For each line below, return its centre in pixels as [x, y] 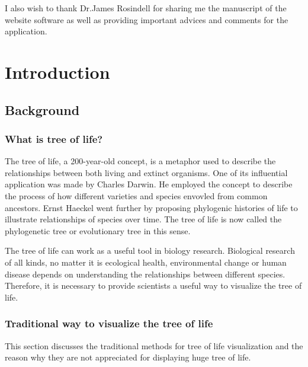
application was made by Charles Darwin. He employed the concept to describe [149, 184]
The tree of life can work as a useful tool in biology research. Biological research [150, 250]
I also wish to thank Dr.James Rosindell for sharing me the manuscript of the [146, 8]
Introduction [57, 71]
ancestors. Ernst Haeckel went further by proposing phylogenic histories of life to [151, 207]
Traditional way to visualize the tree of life [109, 323]
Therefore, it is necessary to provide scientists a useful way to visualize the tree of [153, 285]
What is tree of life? [54, 138]
